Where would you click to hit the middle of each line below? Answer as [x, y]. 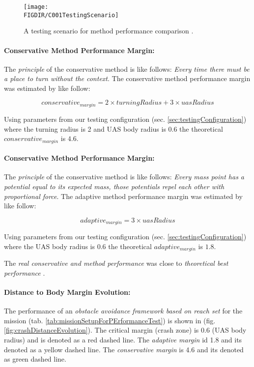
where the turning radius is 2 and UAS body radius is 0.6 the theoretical [113, 128]
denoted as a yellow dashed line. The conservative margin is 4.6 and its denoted [124, 349]
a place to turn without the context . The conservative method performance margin [127, 78]
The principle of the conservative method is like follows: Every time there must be [127, 69]
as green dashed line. [35, 359]
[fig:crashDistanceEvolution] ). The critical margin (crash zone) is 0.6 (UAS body [125, 330]
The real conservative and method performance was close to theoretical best [116, 263]
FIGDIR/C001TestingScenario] [71, 15]
